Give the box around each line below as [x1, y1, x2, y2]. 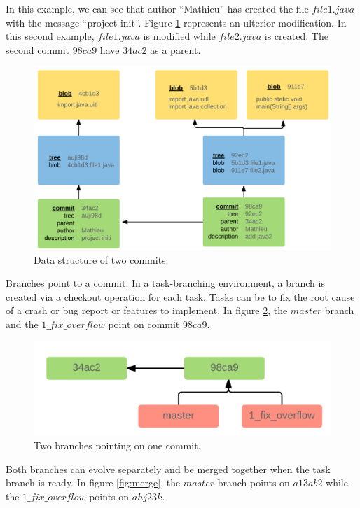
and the [6, 317, 39, 332]
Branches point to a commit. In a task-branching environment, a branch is [6, 276, 325, 290]
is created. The [264, 29, 328, 43]
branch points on [217, 475, 290, 490]
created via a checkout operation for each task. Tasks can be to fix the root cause [6, 289, 355, 304]
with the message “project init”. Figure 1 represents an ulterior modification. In [6, 15, 347, 29]
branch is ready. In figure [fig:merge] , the [6, 475, 181, 490]
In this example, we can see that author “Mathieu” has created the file [6, 1, 309, 15]
